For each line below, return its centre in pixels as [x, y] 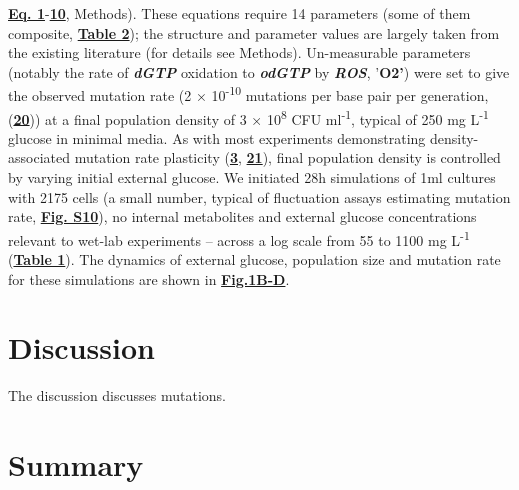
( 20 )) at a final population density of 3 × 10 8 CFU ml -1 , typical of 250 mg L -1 [248, 117]
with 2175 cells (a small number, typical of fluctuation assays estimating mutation [259, 196]
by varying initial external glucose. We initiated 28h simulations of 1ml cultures [252, 177]
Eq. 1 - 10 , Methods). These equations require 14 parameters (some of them [239, 13]
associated [39, 157]
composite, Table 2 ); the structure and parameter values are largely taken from [254, 32]
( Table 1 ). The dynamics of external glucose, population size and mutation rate [254, 259]
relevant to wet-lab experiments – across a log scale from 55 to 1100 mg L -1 [239, 238]
